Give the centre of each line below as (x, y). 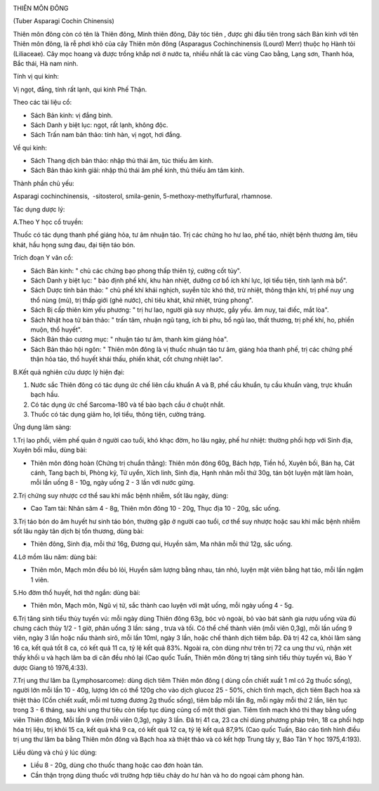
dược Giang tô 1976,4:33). (50, 667)
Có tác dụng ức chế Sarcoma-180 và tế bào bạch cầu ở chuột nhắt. (128, 405)
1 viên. (40, 580)
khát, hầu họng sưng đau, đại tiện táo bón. (74, 244)
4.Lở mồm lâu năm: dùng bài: (55, 557)
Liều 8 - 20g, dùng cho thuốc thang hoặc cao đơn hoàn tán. (117, 765)
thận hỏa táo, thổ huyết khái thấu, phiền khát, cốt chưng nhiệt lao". (127, 359)
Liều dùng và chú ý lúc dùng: (55, 752)
